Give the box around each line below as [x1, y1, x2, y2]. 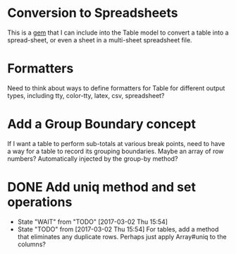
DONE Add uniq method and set [7, 179, 196, 195]
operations [7, 194, 73, 210]
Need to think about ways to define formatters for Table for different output [7, 83, 225, 92]
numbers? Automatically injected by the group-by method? [7, 154, 178, 163]
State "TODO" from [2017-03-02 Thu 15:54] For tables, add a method [17, 224, 219, 234]
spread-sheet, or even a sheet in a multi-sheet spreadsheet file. [7, 35, 192, 44]
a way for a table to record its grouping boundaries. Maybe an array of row [7, 147, 224, 155]
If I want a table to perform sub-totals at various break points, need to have [7, 139, 225, 147]
